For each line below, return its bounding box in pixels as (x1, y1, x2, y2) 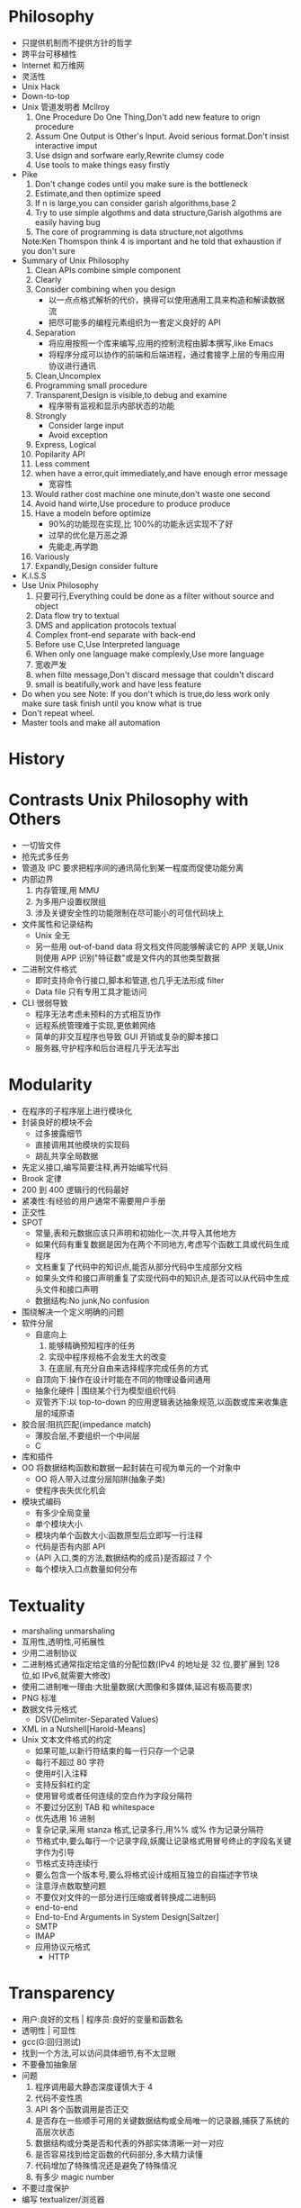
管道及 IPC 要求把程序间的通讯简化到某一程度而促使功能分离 (21, 863, 244, 873)
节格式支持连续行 (34, 1858, 99, 1869)
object (34, 601, 59, 611)
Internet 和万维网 (21, 59, 84, 70)
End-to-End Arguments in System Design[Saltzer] (34, 1911, 219, 1922)
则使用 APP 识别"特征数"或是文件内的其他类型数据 (34, 953, 221, 964)
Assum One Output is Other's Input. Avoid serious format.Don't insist (34, 131, 289, 141)
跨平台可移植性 (21, 48, 77, 59)
